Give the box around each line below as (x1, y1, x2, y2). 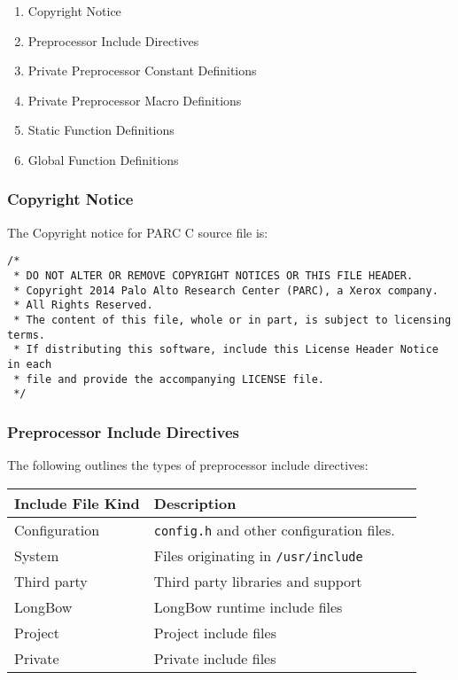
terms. (7, 328, 45, 341)
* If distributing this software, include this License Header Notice (13, 343, 439, 356)
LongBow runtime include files (153, 596, 343, 617)
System (14, 544, 59, 566)
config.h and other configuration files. (153, 519, 395, 540)
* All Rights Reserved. (13, 299, 153, 312)
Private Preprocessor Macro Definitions (27, 90, 242, 109)
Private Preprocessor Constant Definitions (27, 61, 257, 80)
